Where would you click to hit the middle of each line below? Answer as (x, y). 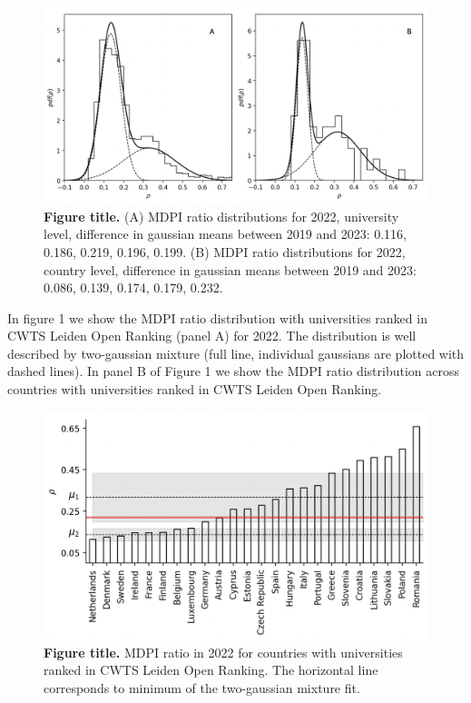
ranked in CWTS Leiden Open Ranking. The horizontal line (211, 670)
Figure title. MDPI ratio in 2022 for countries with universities (223, 652)
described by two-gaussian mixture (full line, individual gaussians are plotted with (236, 353)
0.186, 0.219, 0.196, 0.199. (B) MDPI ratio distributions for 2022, (225, 251)
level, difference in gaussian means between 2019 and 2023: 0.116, (226, 234)
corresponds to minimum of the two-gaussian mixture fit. (202, 687)
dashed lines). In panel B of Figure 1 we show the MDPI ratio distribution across (234, 371)
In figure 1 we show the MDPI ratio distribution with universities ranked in (217, 317)
